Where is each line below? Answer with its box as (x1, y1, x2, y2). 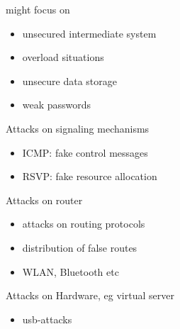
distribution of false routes (22, 240, 137, 255)
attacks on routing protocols (22, 216, 145, 231)
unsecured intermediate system (22, 26, 157, 40)
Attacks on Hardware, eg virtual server (6, 288, 174, 303)
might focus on (6, 2, 70, 16)
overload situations (22, 50, 104, 65)
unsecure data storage (22, 73, 118, 88)
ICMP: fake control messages (22, 145, 148, 160)
